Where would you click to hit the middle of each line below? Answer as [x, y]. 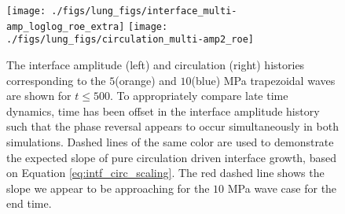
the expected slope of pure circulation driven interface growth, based [171, 157]
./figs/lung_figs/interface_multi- [144, 11]
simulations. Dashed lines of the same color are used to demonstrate [170, 141]
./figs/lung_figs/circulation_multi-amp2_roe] [130, 40]
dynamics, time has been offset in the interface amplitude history [163, 111]
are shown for [39, 96]
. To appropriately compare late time [199, 96]
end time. [29, 203]
